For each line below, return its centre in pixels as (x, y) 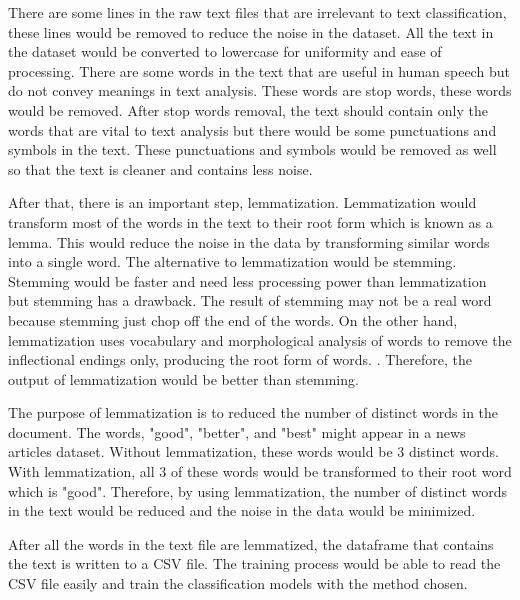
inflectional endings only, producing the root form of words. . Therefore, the (240, 359)
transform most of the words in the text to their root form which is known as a (250, 221)
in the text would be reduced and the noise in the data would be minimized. (242, 510)
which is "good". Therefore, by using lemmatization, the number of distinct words (257, 490)
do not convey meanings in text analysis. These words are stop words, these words (260, 90)
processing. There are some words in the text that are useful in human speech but (259, 70)
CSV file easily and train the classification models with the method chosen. (238, 583)
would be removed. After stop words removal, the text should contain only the (248, 109)
